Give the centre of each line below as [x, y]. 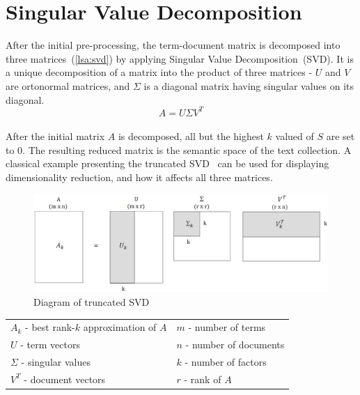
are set [341, 136]
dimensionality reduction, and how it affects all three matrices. [139, 177]
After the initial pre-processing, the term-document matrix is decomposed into [173, 45]
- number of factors [226, 361]
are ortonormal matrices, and [68, 85]
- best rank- [50, 327]
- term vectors [50, 344]
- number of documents [235, 344]
